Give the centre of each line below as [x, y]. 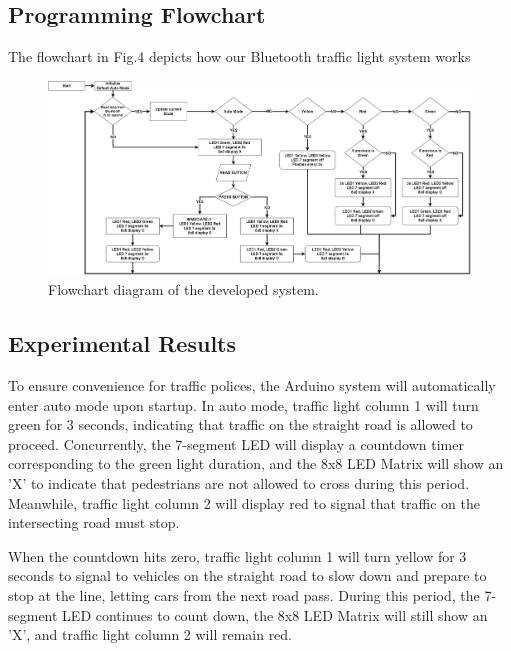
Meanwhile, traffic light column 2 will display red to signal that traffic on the [244, 502]
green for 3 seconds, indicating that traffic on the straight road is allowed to [240, 424]
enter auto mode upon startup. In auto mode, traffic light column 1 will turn [243, 404]
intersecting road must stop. [94, 522]
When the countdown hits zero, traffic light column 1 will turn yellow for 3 [237, 555]
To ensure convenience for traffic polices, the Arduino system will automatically [252, 384]
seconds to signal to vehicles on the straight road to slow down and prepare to [247, 575]
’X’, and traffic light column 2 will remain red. [150, 634]
